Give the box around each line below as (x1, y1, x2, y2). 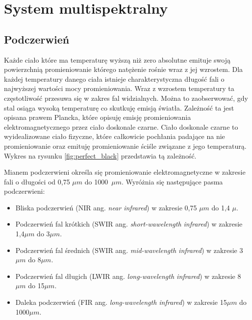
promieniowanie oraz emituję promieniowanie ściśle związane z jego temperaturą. (4, 140, 247, 151)
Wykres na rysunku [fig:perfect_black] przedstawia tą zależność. (4, 150, 197, 160)
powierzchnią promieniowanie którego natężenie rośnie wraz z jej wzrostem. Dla (4, 64, 243, 74)
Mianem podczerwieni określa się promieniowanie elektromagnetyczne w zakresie (4, 167, 246, 177)
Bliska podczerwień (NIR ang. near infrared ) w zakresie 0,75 (15, 202, 197, 212)
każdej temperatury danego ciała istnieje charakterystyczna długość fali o (4, 73, 225, 84)
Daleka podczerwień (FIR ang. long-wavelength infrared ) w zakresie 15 (15, 297, 227, 307)
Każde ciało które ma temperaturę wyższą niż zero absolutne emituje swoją (4, 54, 230, 65)
